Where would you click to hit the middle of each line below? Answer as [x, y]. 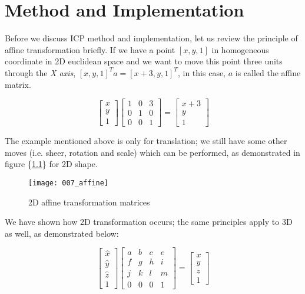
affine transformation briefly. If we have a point [90, 49]
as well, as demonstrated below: [62, 233]
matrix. [18, 84]
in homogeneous [240, 49]
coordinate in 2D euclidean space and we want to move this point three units [144, 61]
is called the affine [268, 72]
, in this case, [202, 72]
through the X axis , [40, 72]
